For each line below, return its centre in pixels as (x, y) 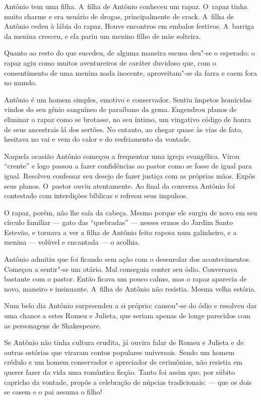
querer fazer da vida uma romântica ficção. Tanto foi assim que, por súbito (120, 372)
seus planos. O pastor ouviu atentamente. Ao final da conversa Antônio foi (120, 185)
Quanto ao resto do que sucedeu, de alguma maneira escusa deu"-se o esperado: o (129, 53)
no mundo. (20, 82)
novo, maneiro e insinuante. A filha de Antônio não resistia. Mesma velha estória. (130, 288)
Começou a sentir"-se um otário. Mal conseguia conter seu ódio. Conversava (121, 269)
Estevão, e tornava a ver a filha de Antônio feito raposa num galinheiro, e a (120, 232)
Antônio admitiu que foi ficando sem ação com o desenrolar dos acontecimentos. (127, 259)
